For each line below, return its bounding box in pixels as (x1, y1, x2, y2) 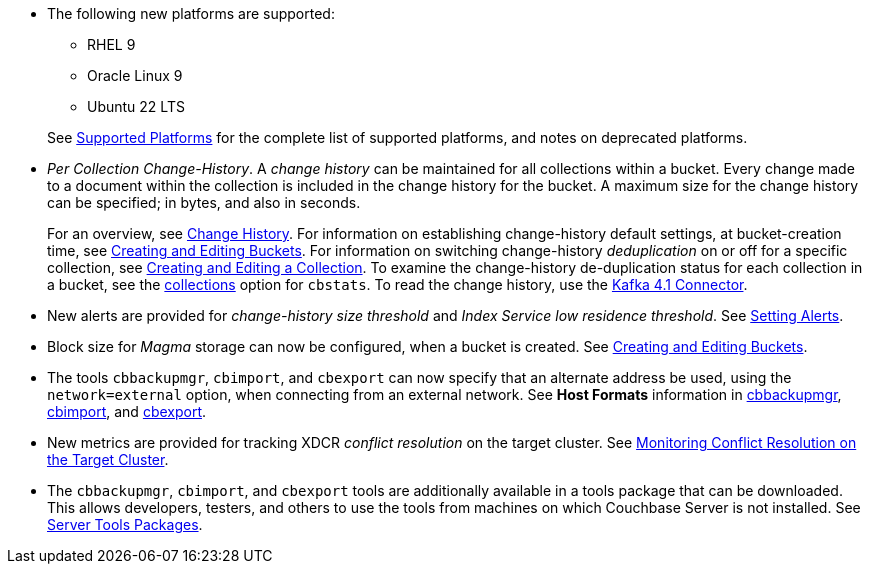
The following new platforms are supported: (47, 5, 335, 22)
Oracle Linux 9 (87, 67, 183, 84)
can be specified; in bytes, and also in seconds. (47, 194, 361, 211)
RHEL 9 (87, 36, 136, 53)
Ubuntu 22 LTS (87, 98, 185, 115)
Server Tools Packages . (47, 516, 203, 533)
